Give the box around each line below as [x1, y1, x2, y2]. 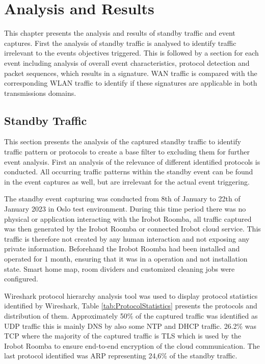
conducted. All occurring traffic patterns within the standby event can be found [4, 166, 253, 177]
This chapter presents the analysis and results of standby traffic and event [4, 28, 235, 38]
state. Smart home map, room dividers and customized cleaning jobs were [4, 263, 235, 274]
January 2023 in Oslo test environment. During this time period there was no [4, 203, 246, 214]
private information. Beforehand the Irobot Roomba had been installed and [4, 243, 240, 254]
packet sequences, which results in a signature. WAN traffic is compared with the [4, 67, 257, 78]
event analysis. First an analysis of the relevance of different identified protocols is [4, 156, 260, 167]
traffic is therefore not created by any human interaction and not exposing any [4, 233, 250, 244]
